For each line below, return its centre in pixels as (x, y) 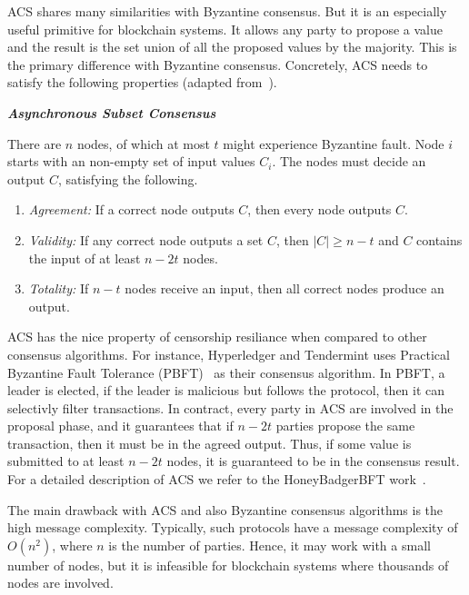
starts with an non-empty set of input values (131, 161)
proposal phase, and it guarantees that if (120, 426)
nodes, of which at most (143, 143)
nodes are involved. (60, 583)
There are (35, 143)
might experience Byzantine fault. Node (334, 143)
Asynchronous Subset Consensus (112, 112)
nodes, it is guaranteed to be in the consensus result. (313, 461)
